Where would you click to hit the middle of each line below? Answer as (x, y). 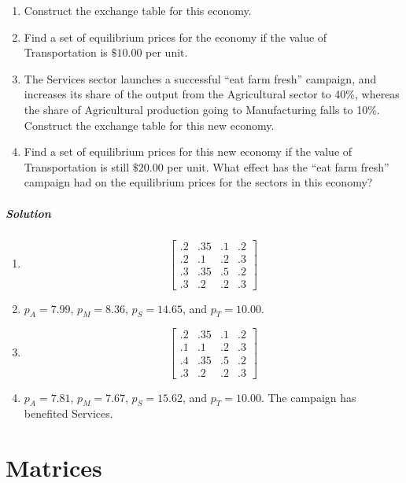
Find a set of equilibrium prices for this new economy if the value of (188, 151)
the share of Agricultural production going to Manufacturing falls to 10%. (202, 109)
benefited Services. (68, 413)
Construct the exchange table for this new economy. (149, 125)
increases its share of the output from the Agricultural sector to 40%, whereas (212, 94)
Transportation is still (77, 166)
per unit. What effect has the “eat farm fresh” (278, 166)
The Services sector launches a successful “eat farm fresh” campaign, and (200, 78)
